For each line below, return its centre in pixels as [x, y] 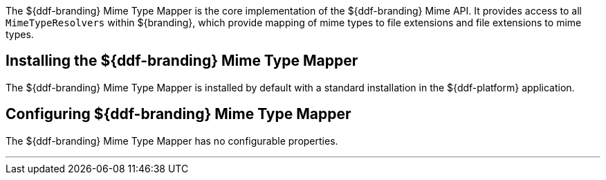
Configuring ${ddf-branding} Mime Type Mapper [178, 114]
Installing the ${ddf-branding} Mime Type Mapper [182, 61]
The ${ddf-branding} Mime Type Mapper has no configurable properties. [172, 141]
